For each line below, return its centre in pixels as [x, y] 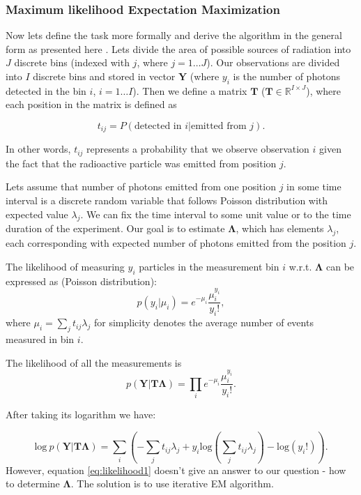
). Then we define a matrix [190, 90]
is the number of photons [286, 76]
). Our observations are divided [273, 62]
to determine [33, 483]
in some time [314, 186]
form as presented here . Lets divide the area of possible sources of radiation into [178, 48]
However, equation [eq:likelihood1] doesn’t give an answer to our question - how [176, 470]
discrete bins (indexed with [72, 62]
